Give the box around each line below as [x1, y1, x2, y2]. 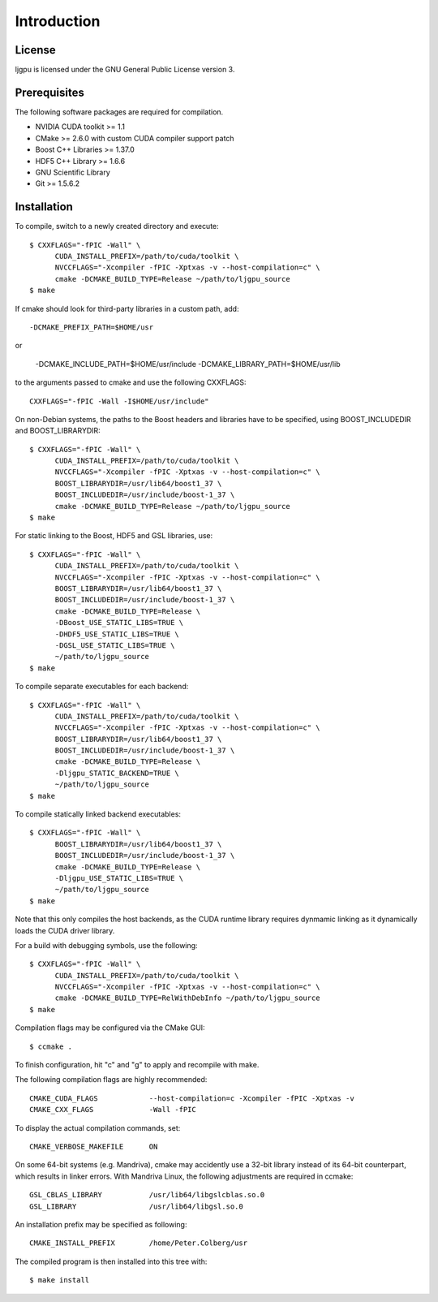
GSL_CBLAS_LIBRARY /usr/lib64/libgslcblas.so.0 [29, 1190, 265, 1200]
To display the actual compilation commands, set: [15, 1123, 181, 1132]
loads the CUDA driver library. [15, 925, 115, 935]
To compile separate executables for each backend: [15, 682, 189, 692]
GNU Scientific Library [35, 167, 110, 177]
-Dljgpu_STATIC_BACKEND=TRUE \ [54, 768, 180, 778]
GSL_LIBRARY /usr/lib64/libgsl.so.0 [29, 1201, 243, 1211]
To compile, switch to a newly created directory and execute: [15, 222, 219, 231]
